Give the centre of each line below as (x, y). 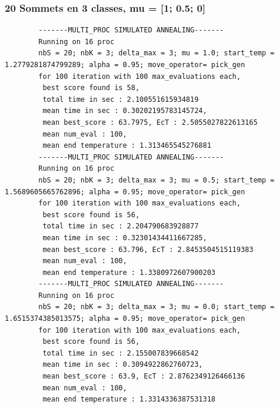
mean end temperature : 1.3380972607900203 (129, 272)
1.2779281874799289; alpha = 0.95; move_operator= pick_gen (125, 65)
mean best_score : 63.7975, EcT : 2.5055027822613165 (150, 122)
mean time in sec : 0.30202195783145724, (125, 111)
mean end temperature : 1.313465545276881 (127, 146)
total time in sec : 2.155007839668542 (121, 353)
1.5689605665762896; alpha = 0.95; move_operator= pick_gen (125, 192)
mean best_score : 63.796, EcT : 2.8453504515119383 (148, 249)
